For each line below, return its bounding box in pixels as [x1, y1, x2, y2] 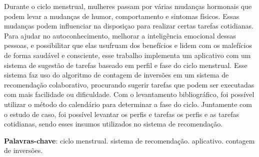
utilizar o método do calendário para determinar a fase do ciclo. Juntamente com [4, 98, 252, 109]
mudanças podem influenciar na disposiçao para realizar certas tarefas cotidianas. [4, 20, 253, 31]
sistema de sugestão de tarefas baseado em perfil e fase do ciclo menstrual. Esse [4, 59, 247, 70]
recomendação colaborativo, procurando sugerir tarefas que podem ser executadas [4, 79, 254, 89]
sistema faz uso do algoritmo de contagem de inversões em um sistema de [4, 69, 229, 80]
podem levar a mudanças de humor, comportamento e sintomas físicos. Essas [4, 10, 239, 21]
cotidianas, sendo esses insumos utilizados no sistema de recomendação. [4, 118, 223, 129]
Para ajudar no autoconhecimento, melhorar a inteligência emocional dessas [4, 30, 236, 40]
